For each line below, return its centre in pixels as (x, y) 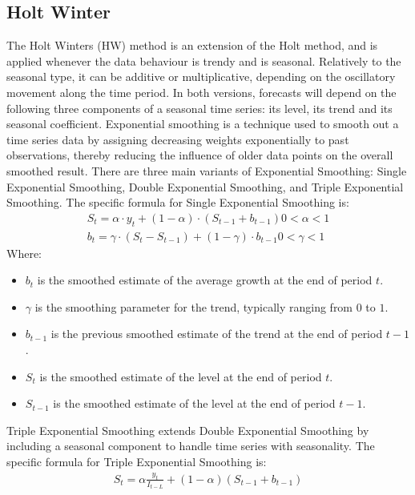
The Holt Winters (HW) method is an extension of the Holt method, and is (192, 45)
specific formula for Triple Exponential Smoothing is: (137, 461)
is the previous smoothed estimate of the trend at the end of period (217, 334)
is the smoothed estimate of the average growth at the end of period (205, 280)
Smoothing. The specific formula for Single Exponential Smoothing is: (178, 202)
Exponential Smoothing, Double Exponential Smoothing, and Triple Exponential (205, 186)
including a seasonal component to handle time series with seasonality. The (191, 446)
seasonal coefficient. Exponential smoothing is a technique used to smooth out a (203, 124)
